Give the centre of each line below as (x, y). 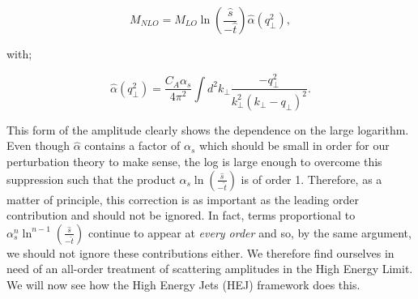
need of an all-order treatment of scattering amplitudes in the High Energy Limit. (210, 269)
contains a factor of (132, 145)
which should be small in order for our (294, 145)
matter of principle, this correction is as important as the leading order (183, 199)
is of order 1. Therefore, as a (311, 179)
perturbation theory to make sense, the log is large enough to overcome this (194, 162)
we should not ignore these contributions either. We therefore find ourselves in (200, 252)
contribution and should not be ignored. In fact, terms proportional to (181, 215)
